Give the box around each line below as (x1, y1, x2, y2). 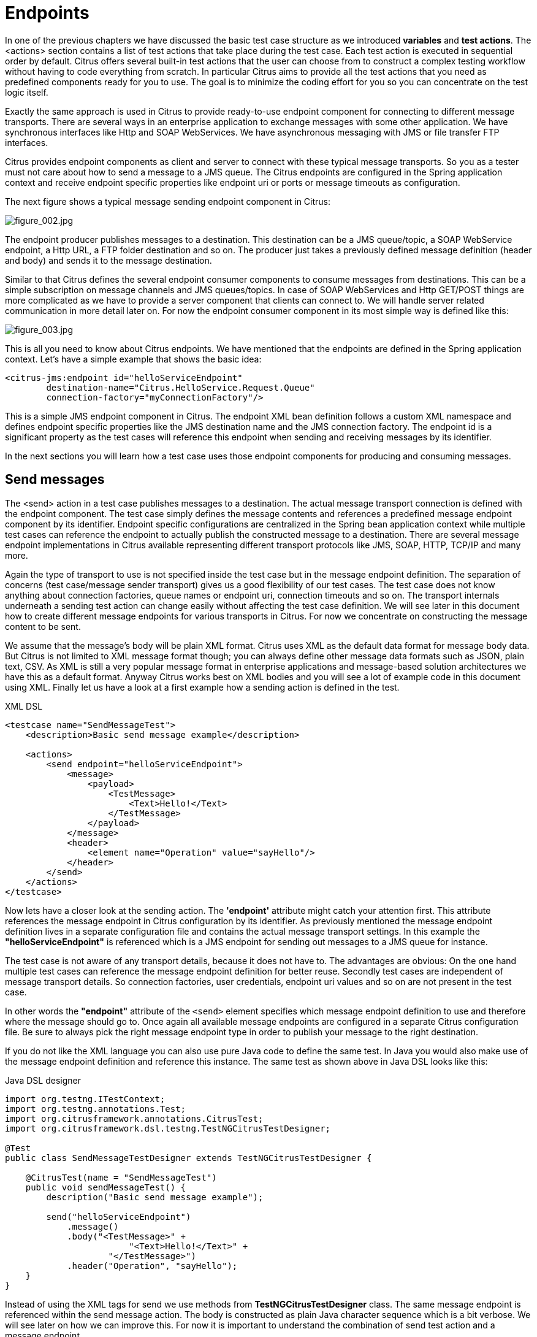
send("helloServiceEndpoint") (46, 1211, 191, 1222)
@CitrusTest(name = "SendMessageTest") (25, 1172, 217, 1182)
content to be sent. (5, 621, 81, 632)
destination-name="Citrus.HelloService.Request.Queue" (46, 382, 315, 393)
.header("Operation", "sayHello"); (67, 1260, 238, 1271)
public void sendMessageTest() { (25, 1182, 186, 1192)
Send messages (5, 472, 105, 488)
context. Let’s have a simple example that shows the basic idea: (5, 353, 262, 364)
